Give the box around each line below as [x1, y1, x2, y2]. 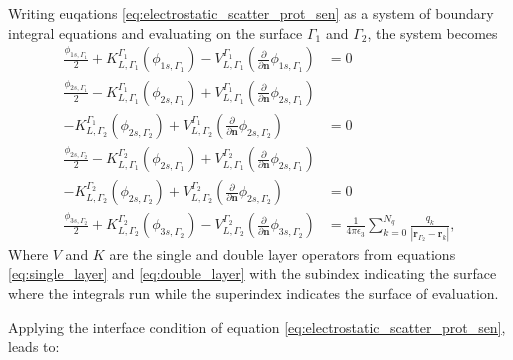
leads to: [8, 336, 60, 357]
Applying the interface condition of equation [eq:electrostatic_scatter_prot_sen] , [8, 316, 506, 337]
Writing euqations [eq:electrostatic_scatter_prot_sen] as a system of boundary [8, 3, 494, 23]
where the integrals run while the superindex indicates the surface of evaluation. [8, 282, 499, 303]
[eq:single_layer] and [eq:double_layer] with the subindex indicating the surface [8, 263, 497, 284]
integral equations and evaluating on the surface [8, 22, 303, 43]
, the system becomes [367, 22, 498, 43]
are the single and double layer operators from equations [109, 243, 456, 264]
